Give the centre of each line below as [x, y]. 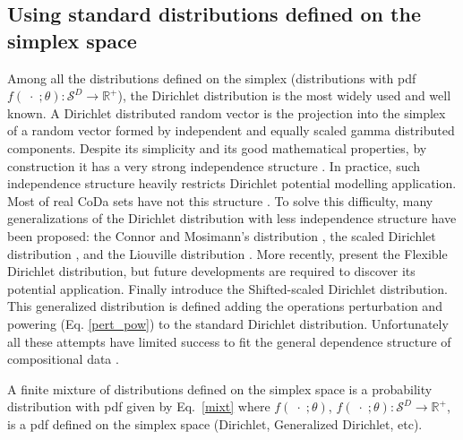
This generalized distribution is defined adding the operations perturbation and [225, 306]
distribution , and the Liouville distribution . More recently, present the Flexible [227, 253]
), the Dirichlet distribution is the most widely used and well [284, 95]
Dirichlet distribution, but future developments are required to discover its [211, 271]
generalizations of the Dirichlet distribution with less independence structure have [232, 218]
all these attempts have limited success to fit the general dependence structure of [229, 341]
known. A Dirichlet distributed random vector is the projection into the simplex [227, 112]
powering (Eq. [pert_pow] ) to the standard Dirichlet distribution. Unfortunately [228, 323]
